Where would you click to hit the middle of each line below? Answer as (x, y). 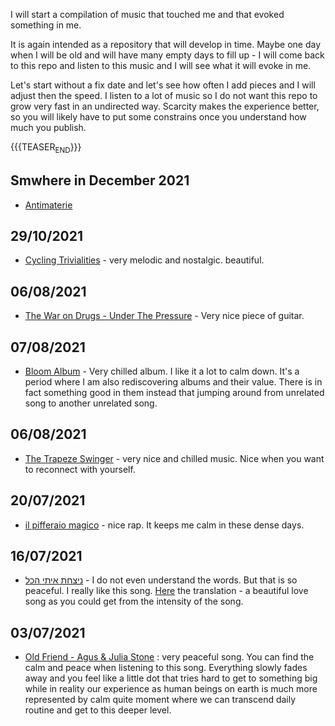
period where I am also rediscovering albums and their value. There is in (173, 382)
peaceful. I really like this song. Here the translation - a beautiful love (166, 591)
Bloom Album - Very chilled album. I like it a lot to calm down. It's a (162, 371)
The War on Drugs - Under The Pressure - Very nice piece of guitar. (164, 316)
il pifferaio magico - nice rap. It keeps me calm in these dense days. (164, 525)
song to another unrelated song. (91, 403)
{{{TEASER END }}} (46, 148)
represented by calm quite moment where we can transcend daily (160, 700)
